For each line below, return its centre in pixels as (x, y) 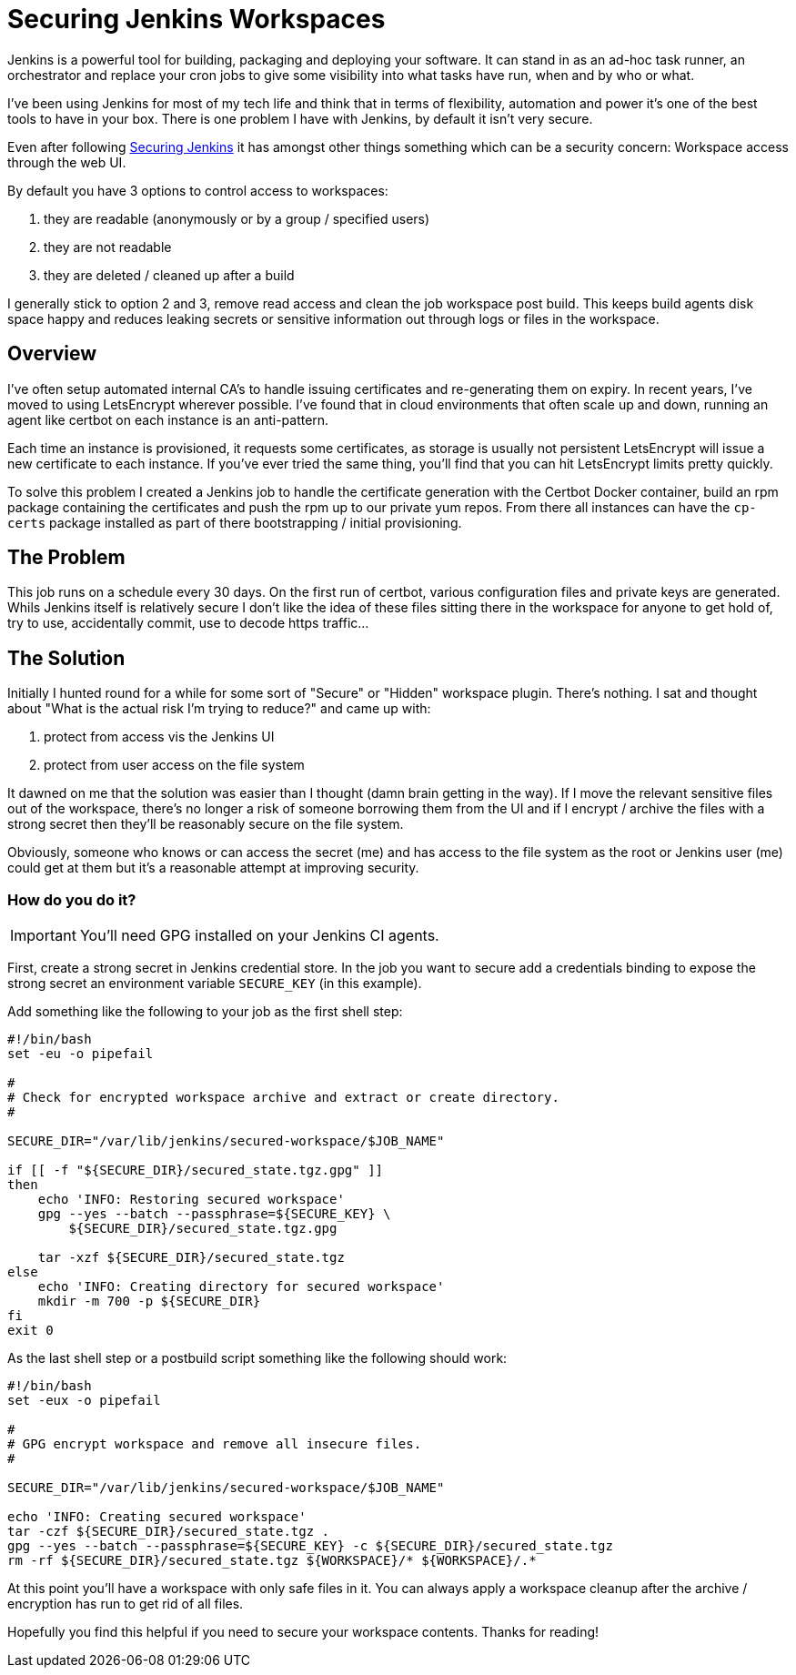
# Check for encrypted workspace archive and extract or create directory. (283, 1098)
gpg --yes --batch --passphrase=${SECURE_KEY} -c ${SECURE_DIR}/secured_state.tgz (310, 1546)
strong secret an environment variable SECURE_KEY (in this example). (215, 984)
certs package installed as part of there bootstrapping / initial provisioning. (235, 522)
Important (43, 936)
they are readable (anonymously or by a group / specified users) (237, 218)
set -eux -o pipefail (84, 1401)
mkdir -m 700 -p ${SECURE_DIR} (149, 1302)
